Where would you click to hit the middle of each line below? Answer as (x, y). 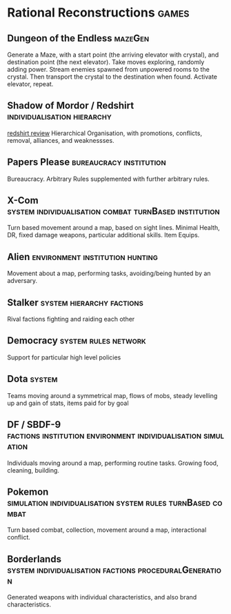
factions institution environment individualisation (104, 436)
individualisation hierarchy (59, 116)
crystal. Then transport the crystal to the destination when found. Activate (112, 77)
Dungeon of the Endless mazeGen (78, 38)
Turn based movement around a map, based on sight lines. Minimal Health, (113, 228)
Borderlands (34, 559)
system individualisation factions (71, 570)
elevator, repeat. (30, 84)
